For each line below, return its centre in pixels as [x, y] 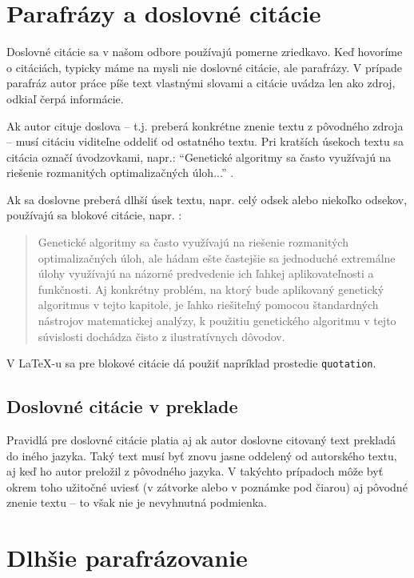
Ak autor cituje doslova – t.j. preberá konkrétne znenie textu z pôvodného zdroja [205, 125]
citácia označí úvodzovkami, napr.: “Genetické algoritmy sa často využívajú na [199, 157]
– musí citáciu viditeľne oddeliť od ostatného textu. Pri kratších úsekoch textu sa [205, 141]
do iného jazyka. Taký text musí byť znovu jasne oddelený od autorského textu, [202, 455]
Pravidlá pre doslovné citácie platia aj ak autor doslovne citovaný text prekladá [201, 440]
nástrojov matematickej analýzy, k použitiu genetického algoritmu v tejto [217, 321]
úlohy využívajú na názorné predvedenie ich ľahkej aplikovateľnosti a [206, 273]
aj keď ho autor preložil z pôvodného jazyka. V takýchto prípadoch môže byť [195, 471]
